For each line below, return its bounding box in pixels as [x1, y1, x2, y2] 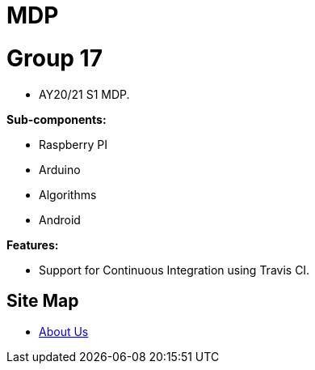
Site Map [6, 290, 79, 311]
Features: [6, 237, 59, 252]
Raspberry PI [39, 137, 107, 151]
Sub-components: [6, 112, 107, 126]
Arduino [39, 162, 81, 176]
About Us [39, 325, 89, 339]
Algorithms [39, 187, 97, 202]
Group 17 [6, 44, 103, 72]
